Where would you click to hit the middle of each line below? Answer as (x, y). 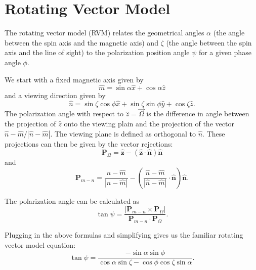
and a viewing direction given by (55, 95)
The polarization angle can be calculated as (72, 200)
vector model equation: (40, 244)
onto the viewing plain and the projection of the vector (149, 123)
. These (214, 133)
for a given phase (225, 52)
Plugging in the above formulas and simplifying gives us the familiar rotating (124, 235)
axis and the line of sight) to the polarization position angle (97, 52)
